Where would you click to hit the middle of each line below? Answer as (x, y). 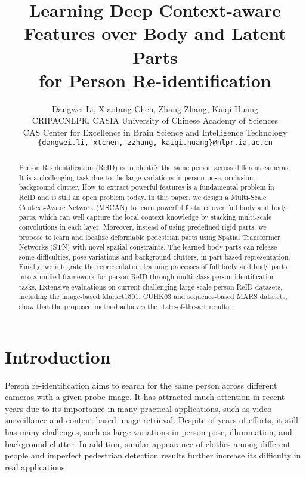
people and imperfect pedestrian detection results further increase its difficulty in (153, 455)
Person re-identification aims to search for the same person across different (141, 385)
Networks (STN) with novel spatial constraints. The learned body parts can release (148, 247)
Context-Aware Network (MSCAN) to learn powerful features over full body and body (153, 207)
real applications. (36, 467)
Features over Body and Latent (155, 33)
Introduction (58, 356)
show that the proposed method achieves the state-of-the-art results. (125, 307)
